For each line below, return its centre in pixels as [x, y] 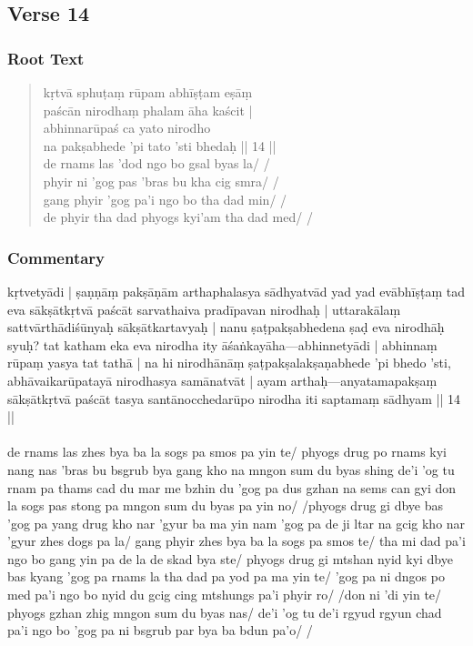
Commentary [56, 257]
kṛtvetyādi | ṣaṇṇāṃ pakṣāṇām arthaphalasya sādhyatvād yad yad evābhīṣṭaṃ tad [236, 291]
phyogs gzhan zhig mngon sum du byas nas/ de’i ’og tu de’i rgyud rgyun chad [225, 612]
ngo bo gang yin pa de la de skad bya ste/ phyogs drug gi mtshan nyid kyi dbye [230, 558]
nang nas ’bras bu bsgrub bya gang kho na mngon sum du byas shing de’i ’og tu [231, 469]
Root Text [46, 58]
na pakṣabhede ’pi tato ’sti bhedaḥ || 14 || [160, 145]
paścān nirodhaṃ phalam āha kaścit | [148, 110]
